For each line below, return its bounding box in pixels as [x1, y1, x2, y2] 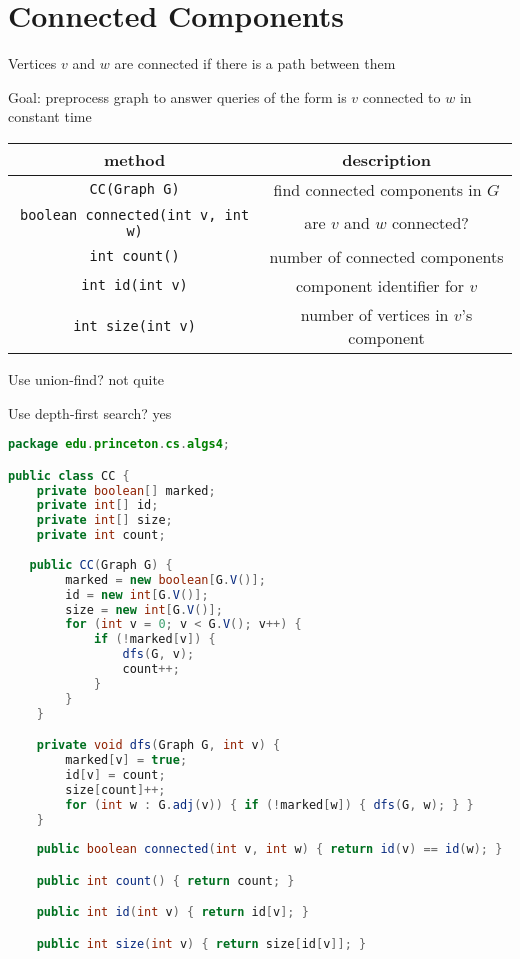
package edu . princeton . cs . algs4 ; [8, 437, 231, 452]
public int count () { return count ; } [36, 873, 295, 888]
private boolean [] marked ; [36, 483, 216, 498]
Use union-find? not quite [8, 368, 165, 389]
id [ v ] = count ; [65, 767, 166, 782]
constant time [8, 106, 92, 127]
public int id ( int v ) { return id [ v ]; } [36, 905, 309, 920]
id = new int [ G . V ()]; [65, 587, 209, 602]
